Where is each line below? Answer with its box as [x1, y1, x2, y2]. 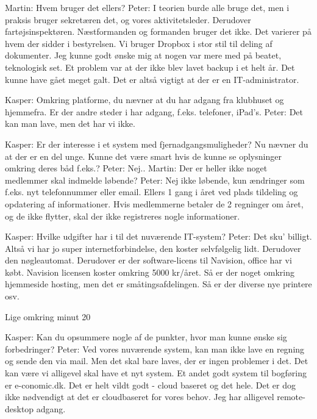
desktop [5, 402, 34, 415]
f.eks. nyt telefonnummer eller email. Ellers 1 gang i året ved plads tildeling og [5, 185, 298, 198]
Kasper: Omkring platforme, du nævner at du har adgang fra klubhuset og [5, 93, 284, 106]
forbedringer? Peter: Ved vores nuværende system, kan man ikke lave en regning [5, 342, 305, 355]
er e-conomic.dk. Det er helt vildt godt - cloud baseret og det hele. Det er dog [5, 378, 296, 391]
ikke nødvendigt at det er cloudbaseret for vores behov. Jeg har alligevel [5, 390, 274, 403]
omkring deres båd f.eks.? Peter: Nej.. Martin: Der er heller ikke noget [5, 162, 268, 174]
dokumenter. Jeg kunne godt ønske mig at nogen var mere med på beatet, [5, 49, 282, 62]
